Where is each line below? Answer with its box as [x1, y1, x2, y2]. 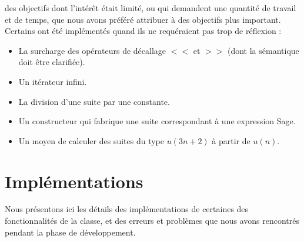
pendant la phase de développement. [5, 226, 136, 238]
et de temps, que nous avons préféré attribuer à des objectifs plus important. [5, 13, 281, 25]
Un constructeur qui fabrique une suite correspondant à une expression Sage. [18, 115, 296, 127]
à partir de [212, 134, 250, 146]
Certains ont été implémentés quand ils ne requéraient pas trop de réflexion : [5, 25, 282, 37]
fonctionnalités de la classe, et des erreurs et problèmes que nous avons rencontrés [5, 214, 299, 227]
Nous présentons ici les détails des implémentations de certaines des [5, 203, 249, 215]
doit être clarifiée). [18, 56, 85, 68]
